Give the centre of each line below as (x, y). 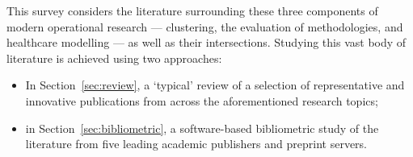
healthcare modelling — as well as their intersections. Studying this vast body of (206, 42)
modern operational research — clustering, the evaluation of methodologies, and (205, 26)
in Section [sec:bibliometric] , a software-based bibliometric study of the (202, 128)
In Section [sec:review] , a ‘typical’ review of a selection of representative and (215, 85)
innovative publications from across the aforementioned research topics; (202, 100)
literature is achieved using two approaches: (114, 58)
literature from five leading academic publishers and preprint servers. (196, 144)
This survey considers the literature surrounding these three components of (192, 10)
